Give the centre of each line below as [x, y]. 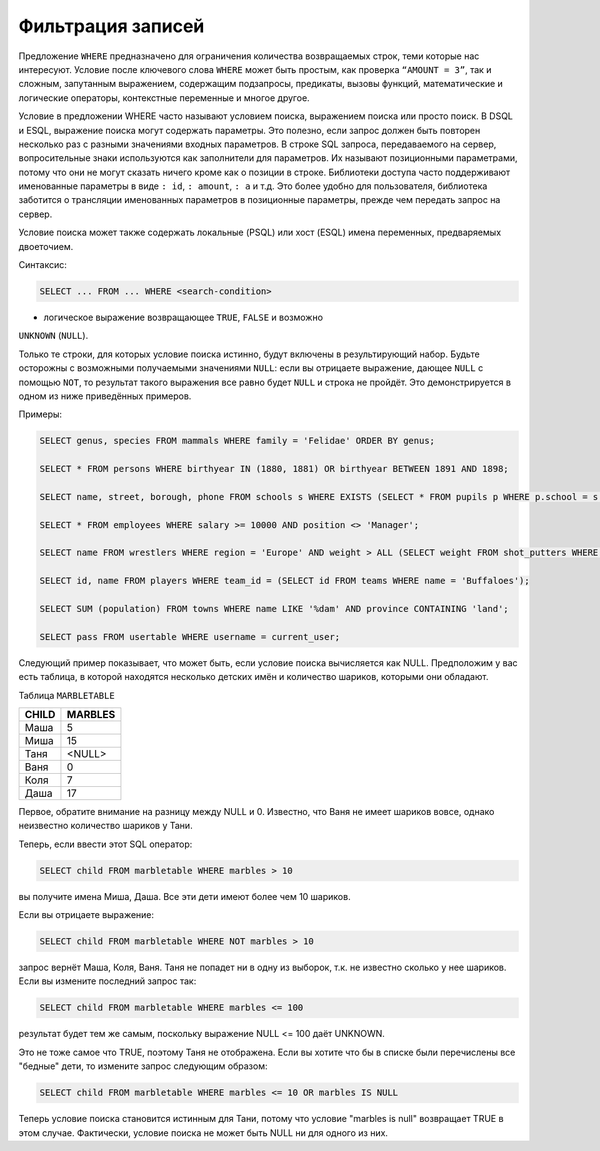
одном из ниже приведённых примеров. [105, 396]
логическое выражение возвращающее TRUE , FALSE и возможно [183, 317]
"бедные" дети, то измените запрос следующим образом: [143, 1066]
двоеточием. [46, 246]
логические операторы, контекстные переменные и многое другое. [164, 97]
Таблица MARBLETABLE [66, 695]
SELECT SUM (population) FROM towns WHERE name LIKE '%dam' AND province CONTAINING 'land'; [274, 608]
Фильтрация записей [111, 26]
